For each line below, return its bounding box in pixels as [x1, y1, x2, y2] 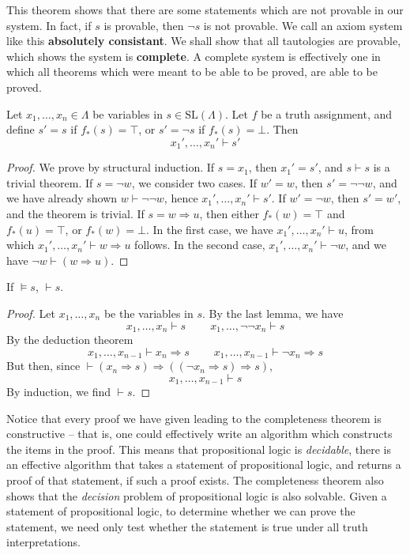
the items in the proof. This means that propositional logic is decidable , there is [6, 440, 392, 457]
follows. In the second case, [134, 236, 265, 253]
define [6, 121, 35, 138]
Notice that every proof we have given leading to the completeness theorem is [6, 410, 382, 426]
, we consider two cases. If [131, 174, 258, 191]
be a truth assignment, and [261, 105, 393, 122]
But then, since [6, 357, 81, 374]
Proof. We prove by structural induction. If [6, 159, 215, 176]
